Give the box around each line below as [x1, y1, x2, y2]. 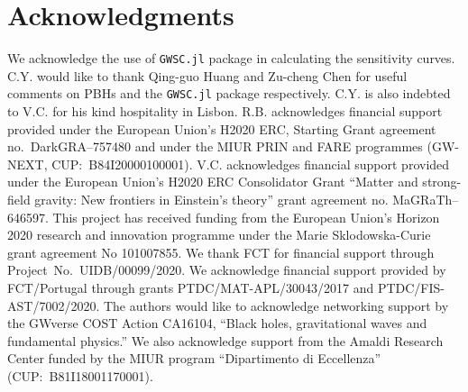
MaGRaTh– [392, 190, 459, 208]
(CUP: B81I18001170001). [7, 366, 153, 385]
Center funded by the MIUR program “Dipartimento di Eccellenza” [7, 349, 381, 368]
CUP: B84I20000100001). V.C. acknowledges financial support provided [51, 154, 450, 173]
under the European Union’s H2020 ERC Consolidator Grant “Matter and [7, 172, 418, 191]
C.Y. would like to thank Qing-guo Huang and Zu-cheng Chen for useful [7, 66, 408, 85]
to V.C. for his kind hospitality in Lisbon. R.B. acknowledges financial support [7, 102, 443, 121]
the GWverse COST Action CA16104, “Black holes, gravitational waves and [7, 314, 427, 333]
